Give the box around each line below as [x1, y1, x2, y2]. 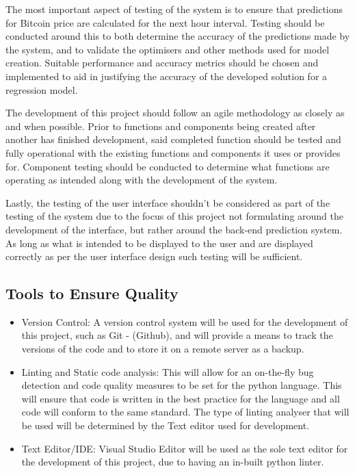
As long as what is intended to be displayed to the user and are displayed [5, 235, 313, 250]
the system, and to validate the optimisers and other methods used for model [5, 42, 330, 56]
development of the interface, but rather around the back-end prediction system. [5, 222, 343, 236]
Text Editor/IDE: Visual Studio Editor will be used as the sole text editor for [21, 441, 348, 455]
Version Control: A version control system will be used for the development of [21, 314, 348, 329]
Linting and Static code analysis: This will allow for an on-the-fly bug [21, 364, 314, 379]
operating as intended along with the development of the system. [5, 172, 278, 187]
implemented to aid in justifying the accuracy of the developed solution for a [5, 68, 328, 83]
